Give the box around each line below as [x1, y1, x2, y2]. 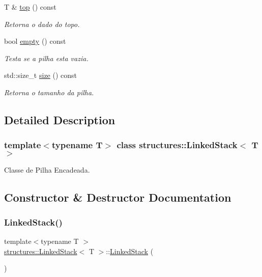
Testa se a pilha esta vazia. [4, 52, 89, 63]
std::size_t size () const [4, 70, 77, 80]
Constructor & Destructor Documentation [4, 189, 231, 205]
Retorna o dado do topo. [4, 18, 80, 29]
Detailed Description [4, 112, 115, 127]
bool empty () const [4, 36, 66, 46]
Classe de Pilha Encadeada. [4, 164, 90, 175]
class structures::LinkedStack [117, 138, 238, 151]
